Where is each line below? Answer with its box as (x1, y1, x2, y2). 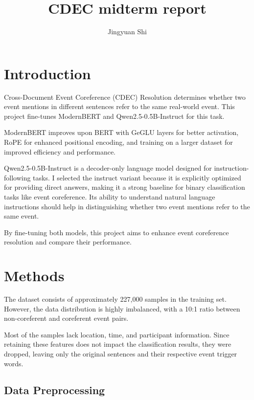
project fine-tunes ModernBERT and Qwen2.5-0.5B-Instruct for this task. (4, 111, 225, 121)
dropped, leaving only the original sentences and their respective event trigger (4, 349, 237, 359)
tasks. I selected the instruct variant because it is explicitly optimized (33, 172, 241, 182)
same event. (4, 211, 39, 221)
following (4, 172, 31, 182)
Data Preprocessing (4, 382, 105, 397)
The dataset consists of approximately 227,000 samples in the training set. (4, 294, 227, 304)
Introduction (4, 63, 91, 83)
